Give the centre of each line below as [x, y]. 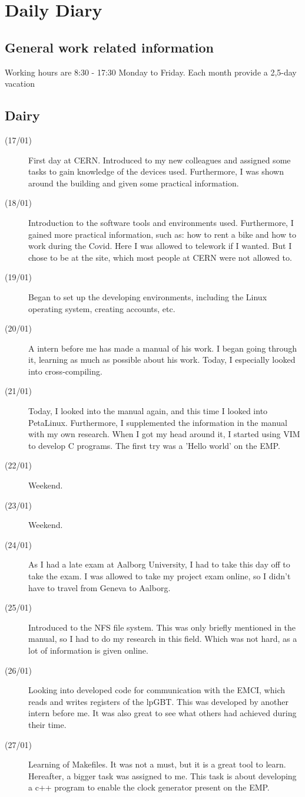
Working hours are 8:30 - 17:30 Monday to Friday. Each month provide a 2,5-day [151, 72]
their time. [47, 724]
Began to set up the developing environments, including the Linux [148, 296]
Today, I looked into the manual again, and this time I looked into [148, 411]
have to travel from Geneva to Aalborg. [100, 587]
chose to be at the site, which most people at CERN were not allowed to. [160, 257]
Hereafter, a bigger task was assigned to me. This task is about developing [163, 775]
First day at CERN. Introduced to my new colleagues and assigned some [160, 160]
